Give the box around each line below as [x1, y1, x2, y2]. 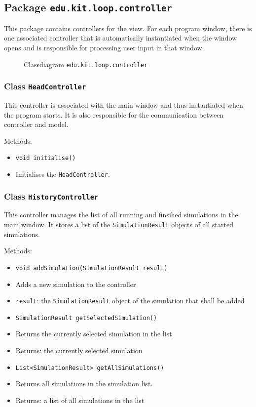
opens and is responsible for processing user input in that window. [4, 42, 204, 52]
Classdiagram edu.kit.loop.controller [24, 59, 148, 69]
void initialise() [15, 155, 76, 162]
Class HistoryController [4, 190, 99, 202]
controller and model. [4, 119, 69, 129]
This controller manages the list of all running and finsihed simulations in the [4, 209, 238, 220]
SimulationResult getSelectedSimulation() [15, 314, 157, 322]
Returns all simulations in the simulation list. [15, 378, 153, 389]
